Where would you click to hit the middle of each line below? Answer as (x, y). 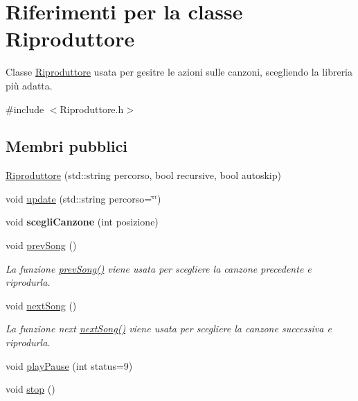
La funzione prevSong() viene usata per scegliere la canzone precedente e (159, 268)
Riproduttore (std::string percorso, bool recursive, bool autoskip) (143, 175)
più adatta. (29, 85)
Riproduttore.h (92, 109)
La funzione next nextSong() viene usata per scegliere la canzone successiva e (169, 329)
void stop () (30, 389)
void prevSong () (41, 245)
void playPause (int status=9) (69, 365)
